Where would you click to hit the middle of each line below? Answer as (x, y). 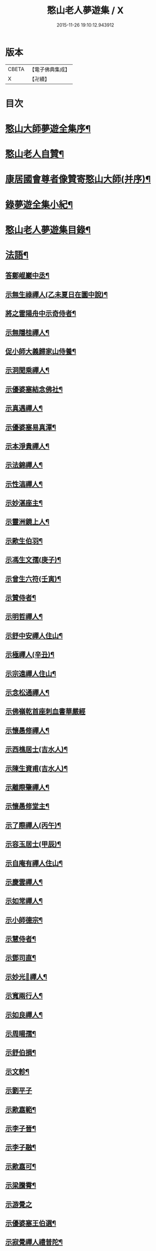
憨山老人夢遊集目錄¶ (48, 230)
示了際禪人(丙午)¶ (33, 825)
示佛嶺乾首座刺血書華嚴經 (45, 712)
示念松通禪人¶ (27, 692)
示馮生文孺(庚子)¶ (33, 560)
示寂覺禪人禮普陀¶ (34, 1242)
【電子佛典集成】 (50, 69)
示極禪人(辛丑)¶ (30, 655)
